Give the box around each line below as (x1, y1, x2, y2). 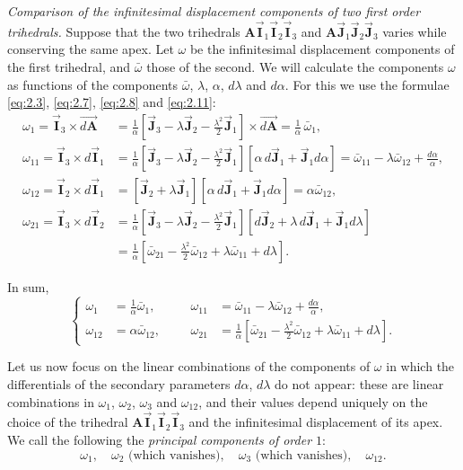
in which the (386, 357, 455, 376)
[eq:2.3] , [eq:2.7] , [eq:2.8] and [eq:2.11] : (7, 93, 216, 111)
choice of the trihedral (7, 412, 128, 431)
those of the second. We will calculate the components (146, 58, 444, 75)
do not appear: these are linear (275, 374, 444, 393)
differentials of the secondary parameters (7, 374, 231, 393)
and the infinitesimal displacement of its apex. (188, 412, 443, 431)
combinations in (7, 392, 94, 411)
